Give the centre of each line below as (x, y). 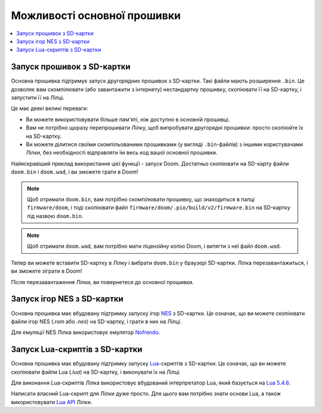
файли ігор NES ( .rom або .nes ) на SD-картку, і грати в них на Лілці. (96, 321)
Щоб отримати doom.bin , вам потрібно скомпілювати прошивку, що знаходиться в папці (141, 199)
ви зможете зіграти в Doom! (47, 271)
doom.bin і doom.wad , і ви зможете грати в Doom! (75, 172)
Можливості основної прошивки (96, 15)
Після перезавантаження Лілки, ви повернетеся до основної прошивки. (103, 282)
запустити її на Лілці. (38, 97)
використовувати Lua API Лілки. (52, 402)
